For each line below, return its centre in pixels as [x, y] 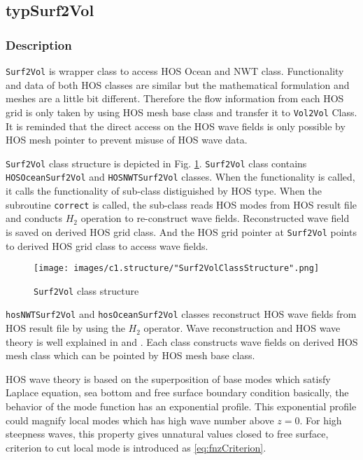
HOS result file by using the [65, 328]
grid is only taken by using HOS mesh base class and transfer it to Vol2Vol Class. [181, 112]
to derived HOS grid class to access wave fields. [107, 245]
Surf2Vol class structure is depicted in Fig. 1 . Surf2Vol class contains [156, 163]
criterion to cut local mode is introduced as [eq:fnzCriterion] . [136, 447]
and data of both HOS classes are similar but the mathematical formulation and [178, 84]
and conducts [34, 218]
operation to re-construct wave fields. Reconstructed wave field [215, 218]
